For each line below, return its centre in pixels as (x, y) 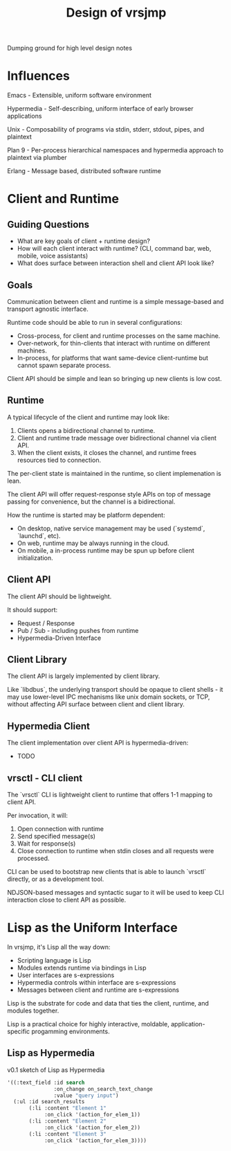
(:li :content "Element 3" (68, 1134)
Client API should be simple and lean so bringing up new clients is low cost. (115, 378)
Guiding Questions (48, 224)
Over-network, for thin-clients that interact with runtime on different (113, 343)
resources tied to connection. (59, 460)
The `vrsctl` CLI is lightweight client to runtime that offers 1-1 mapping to (110, 795)
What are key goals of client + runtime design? (84, 241)
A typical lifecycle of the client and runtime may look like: (88, 417)
